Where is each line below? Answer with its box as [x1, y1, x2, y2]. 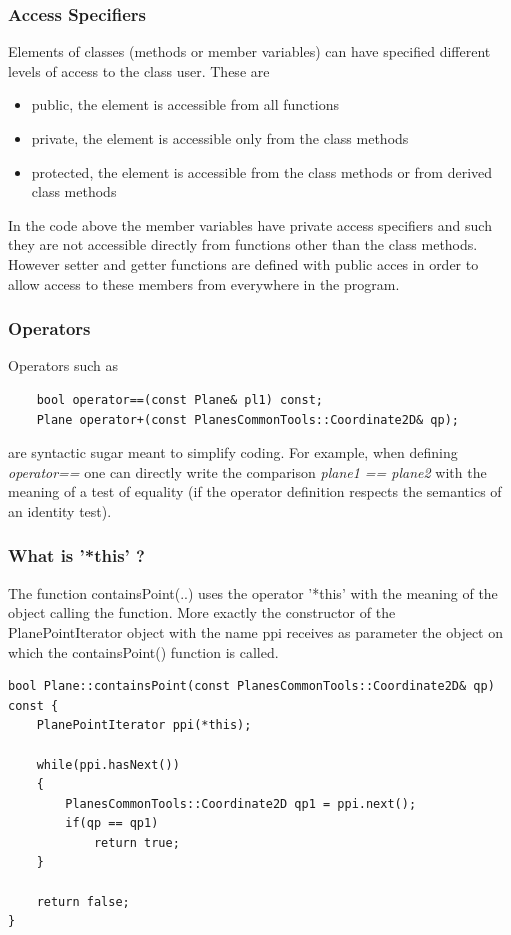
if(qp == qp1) [65, 816, 159, 831]
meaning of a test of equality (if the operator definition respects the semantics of [8, 481, 502, 502]
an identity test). [8, 500, 112, 521]
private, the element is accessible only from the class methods [31, 128, 409, 148]
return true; [93, 835, 180, 850]
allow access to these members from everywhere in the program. [8, 273, 400, 294]
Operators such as [8, 355, 118, 376]
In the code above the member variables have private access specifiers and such [8, 214, 492, 235]
